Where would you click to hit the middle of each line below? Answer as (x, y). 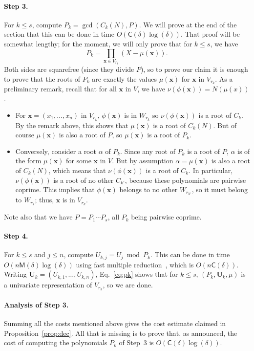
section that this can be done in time (59, 34)
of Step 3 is (136, 342)
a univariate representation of (48, 285)
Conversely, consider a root (56, 151)
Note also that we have (38, 217)
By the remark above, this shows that (72, 125)
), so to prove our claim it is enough (194, 69)
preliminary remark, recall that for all (60, 89)
